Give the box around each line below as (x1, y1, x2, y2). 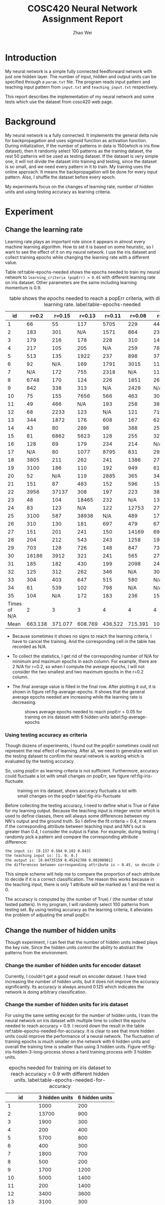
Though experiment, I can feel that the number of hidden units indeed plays (5, 940, 158, 945)
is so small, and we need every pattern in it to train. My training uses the (5, 163, 151, 170)
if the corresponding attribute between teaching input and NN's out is (5, 823, 146, 829)
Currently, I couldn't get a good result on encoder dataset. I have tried (5, 973, 146, 979)
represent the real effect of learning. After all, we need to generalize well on (5, 748, 158, 754)
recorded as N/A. (12, 644, 47, 649)
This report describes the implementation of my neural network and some (5, 93, 155, 99)
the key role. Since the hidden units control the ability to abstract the (5, 944, 143, 950)
